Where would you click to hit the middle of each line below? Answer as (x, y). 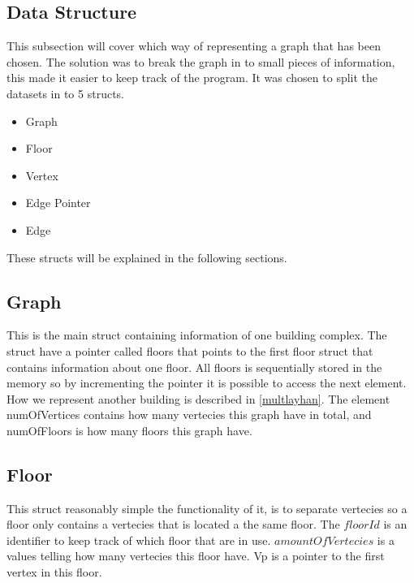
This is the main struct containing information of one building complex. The (197, 335)
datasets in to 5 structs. (65, 93)
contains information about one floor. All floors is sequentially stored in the (194, 367)
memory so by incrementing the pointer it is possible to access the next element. (207, 383)
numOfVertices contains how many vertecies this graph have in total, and (189, 415)
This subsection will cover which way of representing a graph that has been (194, 46)
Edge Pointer (58, 203)
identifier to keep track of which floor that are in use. (139, 540)
